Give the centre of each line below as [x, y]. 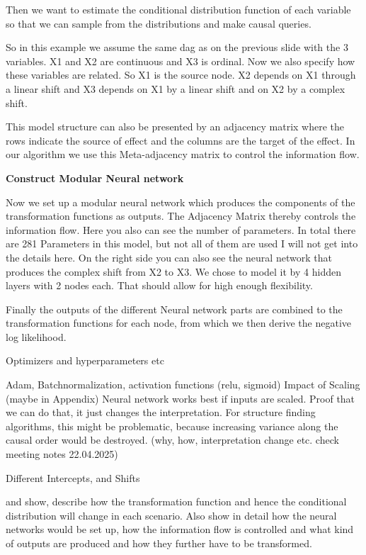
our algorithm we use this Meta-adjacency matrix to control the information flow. [183, 154]
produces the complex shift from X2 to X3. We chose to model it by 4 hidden [173, 271]
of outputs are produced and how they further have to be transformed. [159, 543]
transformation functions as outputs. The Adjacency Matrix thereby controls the [181, 216]
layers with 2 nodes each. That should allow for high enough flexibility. [159, 285]
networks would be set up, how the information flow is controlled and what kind [180, 529]
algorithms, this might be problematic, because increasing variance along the [172, 426]
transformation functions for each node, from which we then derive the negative [179, 323]
